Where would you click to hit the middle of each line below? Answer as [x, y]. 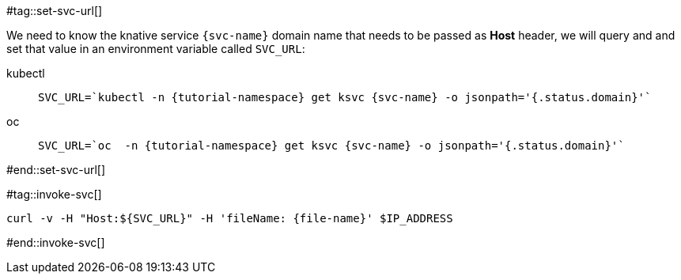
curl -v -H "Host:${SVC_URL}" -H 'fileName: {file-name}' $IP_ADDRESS [230, 218]
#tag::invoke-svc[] [54, 194]
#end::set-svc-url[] [56, 170]
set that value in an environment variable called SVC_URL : [156, 49]
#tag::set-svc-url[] [55, 11]
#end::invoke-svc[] [56, 242]
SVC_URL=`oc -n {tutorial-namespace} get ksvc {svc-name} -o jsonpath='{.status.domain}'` [331, 146]
